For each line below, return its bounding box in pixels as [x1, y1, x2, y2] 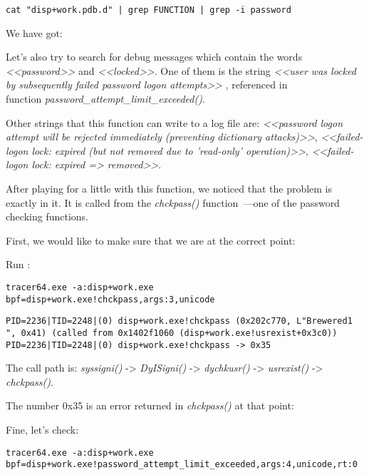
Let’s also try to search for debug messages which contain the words [6, 49, 303, 64]
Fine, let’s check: [6, 422, 79, 437]
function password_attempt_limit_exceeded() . [6, 91, 205, 106]
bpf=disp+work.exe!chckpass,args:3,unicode [6, 294, 215, 305]
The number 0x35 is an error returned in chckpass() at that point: [6, 398, 294, 413]
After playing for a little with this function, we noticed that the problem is [6, 181, 333, 195]
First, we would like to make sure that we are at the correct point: [6, 233, 296, 247]
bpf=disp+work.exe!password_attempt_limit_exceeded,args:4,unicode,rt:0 [6, 459, 358, 470]
